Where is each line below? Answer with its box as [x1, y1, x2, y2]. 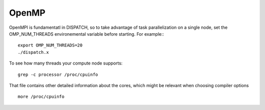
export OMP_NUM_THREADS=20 [18, 43, 83, 48]
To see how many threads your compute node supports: [9, 60, 123, 66]
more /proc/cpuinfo [18, 94, 65, 100]
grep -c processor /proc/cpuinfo [18, 71, 98, 77]
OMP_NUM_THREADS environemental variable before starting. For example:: [9, 31, 164, 37]
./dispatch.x [18, 49, 49, 55]
